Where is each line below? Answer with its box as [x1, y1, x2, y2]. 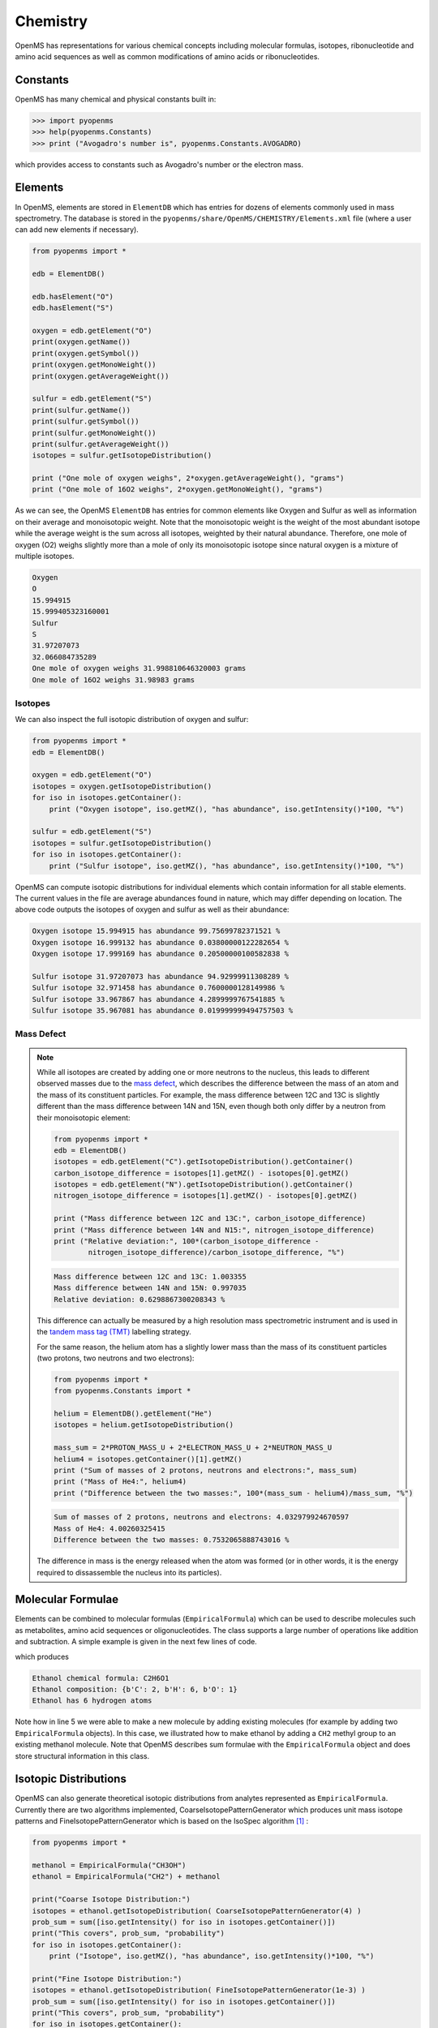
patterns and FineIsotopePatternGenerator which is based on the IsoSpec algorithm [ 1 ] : [15, 1816, 309, 1826]
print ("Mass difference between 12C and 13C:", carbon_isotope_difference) [54, 1214, 367, 1223]
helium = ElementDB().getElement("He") [54, 1409, 213, 1419]
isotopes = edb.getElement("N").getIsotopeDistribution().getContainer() [54, 1180, 354, 1189]
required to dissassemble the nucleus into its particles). [36, 1567, 222, 1577]
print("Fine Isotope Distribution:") [32, 1974, 182, 1983]
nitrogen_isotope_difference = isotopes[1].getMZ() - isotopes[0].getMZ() [54, 1191, 359, 1201]
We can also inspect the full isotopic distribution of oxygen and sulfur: [15, 715, 249, 724]
